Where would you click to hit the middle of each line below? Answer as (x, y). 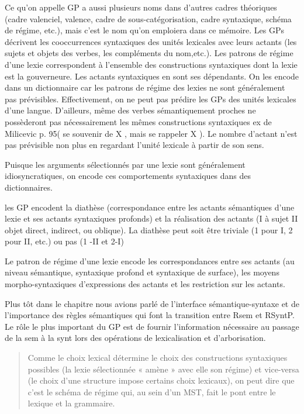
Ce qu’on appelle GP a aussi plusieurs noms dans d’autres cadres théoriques (141, 7)
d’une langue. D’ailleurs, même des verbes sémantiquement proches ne (130, 110)
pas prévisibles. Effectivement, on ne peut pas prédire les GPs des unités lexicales (151, 99)
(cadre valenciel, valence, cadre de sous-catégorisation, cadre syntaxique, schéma (148, 18)
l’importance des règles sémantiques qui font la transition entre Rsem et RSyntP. (150, 315)
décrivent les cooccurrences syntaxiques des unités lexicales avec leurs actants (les (151, 41)
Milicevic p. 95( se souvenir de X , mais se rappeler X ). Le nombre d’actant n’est (151, 133)
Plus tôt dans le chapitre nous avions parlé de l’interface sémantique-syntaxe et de (152, 303)
